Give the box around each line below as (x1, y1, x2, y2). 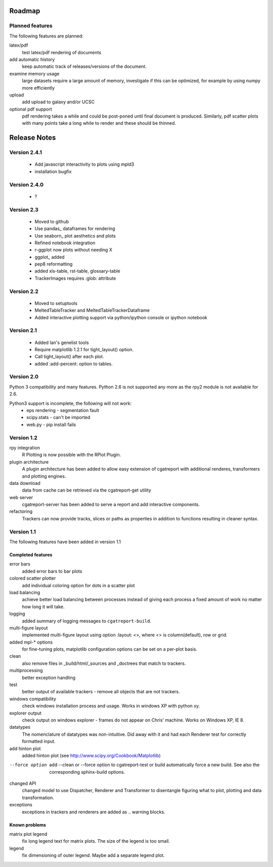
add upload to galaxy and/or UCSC (22, 99, 95, 105)
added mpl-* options (9, 639, 53, 645)
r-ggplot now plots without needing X (34, 247, 112, 253)
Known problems (9, 821, 47, 828)
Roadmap (9, 7, 40, 15)
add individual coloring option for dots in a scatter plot (22, 582, 135, 588)
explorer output (9, 710, 41, 716)
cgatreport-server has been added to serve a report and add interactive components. (22, 502, 200, 508)
